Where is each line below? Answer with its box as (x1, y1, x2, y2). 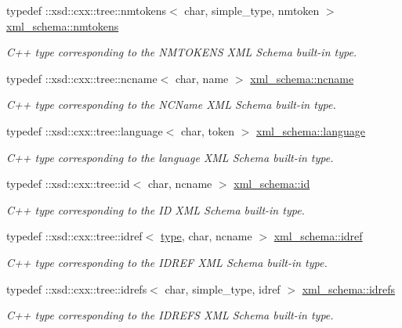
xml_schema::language (256, 122, 365, 139)
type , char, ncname (160, 228, 252, 244)
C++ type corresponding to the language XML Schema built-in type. (6, 149, 334, 165)
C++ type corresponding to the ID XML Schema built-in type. (6, 201, 305, 218)
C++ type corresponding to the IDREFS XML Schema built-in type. (6, 307, 334, 323)
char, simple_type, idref (165, 280, 281, 297)
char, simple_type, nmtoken (184, 2, 320, 18)
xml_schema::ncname (250, 70, 354, 86)
